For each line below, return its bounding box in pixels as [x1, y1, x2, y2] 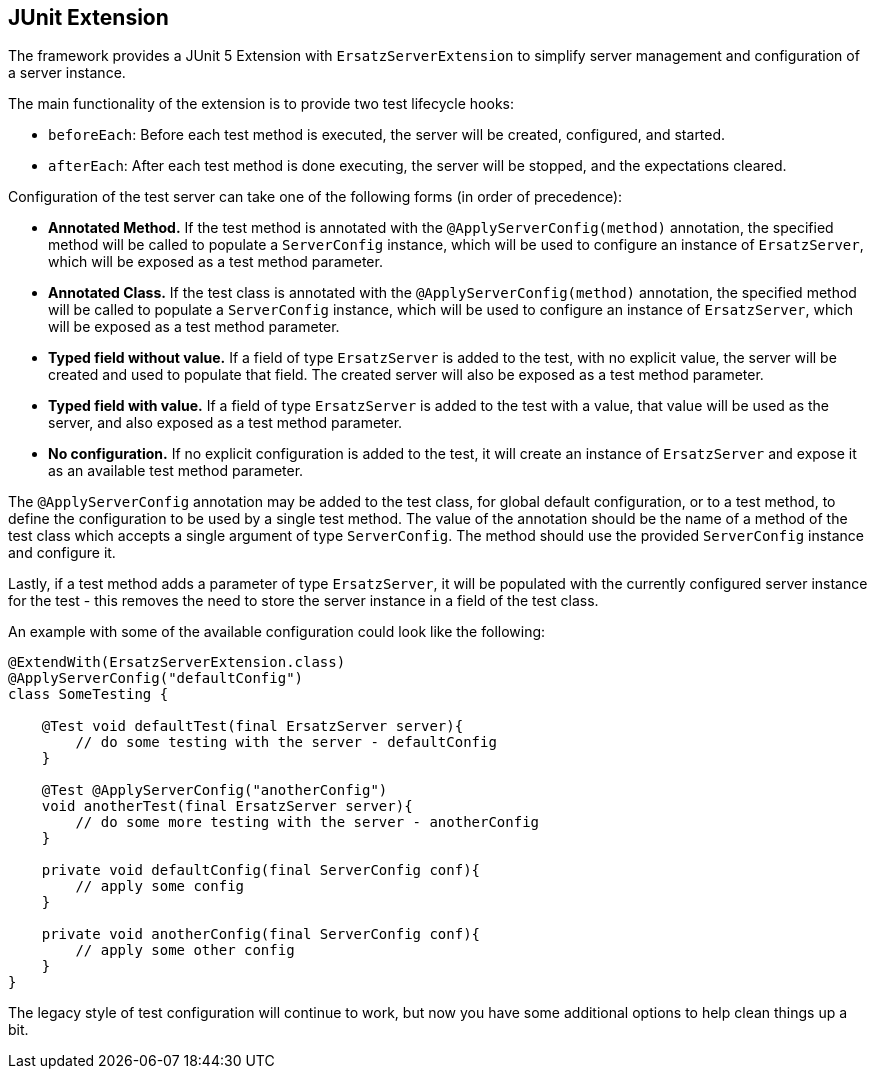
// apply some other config [75, 942, 295, 959]
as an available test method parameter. [48, 462, 304, 480]
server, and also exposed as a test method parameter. [48, 414, 403, 432]
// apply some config [75, 878, 245, 895]
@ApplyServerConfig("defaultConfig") [8, 670, 304, 687]
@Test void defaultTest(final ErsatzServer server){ [41, 718, 464, 735]
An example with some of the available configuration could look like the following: [8, 623, 546, 641]
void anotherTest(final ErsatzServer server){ [41, 798, 413, 815]
